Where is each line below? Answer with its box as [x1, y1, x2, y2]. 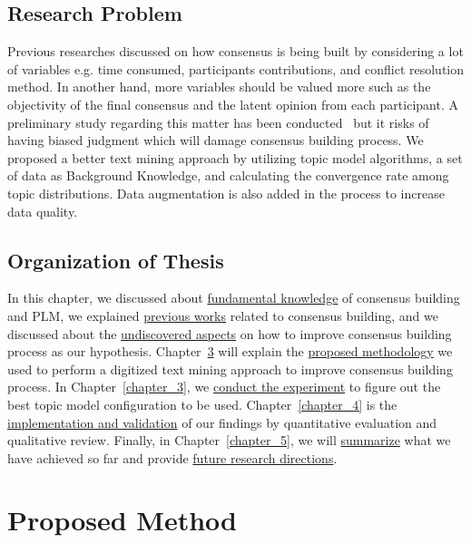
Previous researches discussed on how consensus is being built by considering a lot [7, 42, 464, 61]
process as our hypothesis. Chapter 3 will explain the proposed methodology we [7, 342, 453, 361]
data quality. [7, 201, 78, 220]
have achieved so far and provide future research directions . [7, 448, 338, 467]
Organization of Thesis [7, 246, 224, 274]
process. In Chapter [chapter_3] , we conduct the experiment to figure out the [7, 377, 441, 396]
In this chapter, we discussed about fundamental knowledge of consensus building [7, 288, 460, 307]
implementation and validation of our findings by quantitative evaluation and [7, 412, 437, 431]
